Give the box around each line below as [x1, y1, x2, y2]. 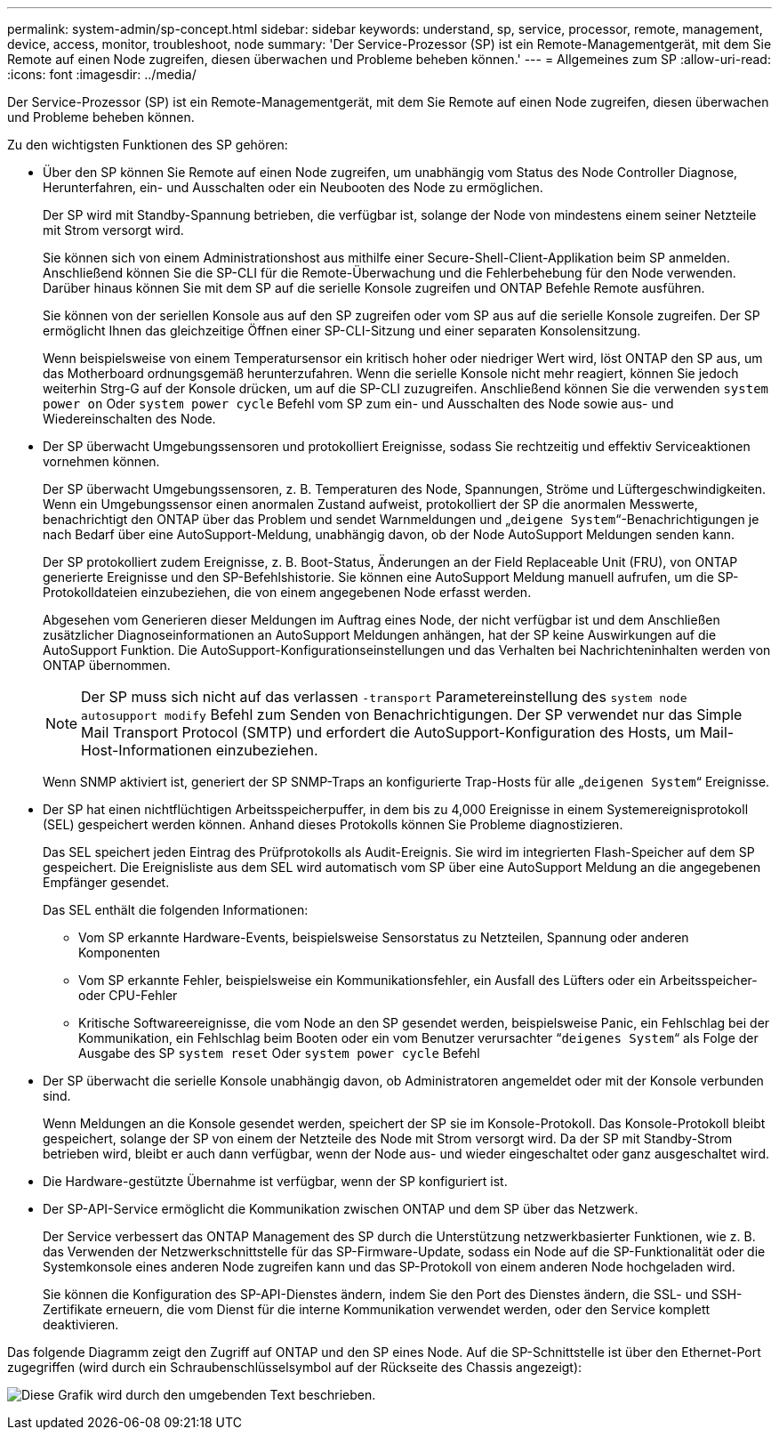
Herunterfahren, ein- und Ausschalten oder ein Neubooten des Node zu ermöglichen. [43, 180, 543, 195]
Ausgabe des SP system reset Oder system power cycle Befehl [78, 1045, 480, 1061]
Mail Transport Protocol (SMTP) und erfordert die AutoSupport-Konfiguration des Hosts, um [81, 723, 696, 741]
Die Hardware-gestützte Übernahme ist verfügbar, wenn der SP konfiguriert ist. [43, 1174, 508, 1189]
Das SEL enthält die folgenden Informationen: [43, 902, 309, 917]
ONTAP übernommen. [43, 658, 171, 673]
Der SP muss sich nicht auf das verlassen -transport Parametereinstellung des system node [81, 688, 687, 706]
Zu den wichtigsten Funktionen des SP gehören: [7, 137, 288, 152]
